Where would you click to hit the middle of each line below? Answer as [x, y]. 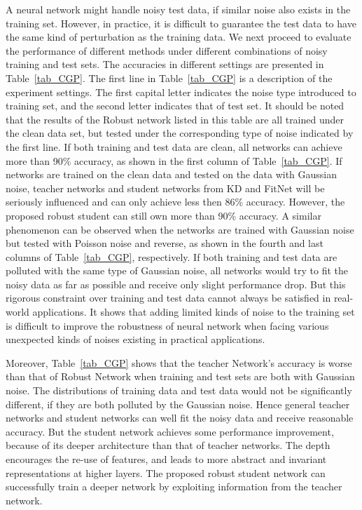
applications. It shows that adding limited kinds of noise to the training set [194, 312]
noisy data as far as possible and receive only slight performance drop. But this [176, 284]
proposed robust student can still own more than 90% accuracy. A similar [163, 215]
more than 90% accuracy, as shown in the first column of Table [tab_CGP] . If [174, 160]
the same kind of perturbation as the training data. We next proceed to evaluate [179, 37]
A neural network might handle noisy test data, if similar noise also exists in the [178, 9]
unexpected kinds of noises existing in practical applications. [135, 339]
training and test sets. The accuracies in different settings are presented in [165, 64]
